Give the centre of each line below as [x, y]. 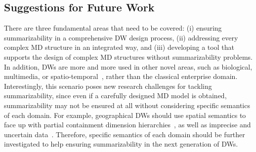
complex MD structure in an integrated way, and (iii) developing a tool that [119, 47]
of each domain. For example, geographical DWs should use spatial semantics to [125, 115]
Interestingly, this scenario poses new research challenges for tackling [108, 86]
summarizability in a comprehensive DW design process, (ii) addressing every [121, 37]
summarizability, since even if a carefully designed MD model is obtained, [115, 95]
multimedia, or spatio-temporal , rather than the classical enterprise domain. [121, 76]
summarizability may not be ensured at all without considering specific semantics [127, 105]
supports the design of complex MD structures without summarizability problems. [128, 57]
